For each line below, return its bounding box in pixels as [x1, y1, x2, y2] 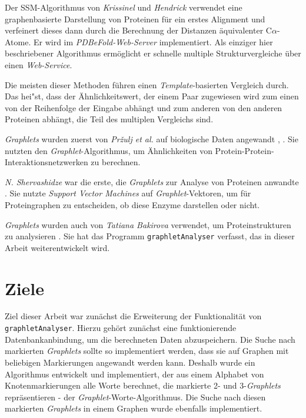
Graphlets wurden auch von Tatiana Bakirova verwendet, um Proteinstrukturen [5, 218, 291, 230]
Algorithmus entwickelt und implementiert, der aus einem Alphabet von [5, 367, 264, 380]
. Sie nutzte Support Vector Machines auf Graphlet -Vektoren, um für [5, 187, 251, 199]
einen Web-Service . [5, 58, 72, 71]
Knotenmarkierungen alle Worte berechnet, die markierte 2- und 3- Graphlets [5, 379, 281, 392]
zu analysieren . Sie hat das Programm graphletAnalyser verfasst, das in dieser [5, 230, 295, 242]
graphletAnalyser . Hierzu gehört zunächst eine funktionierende [5, 322, 237, 334]
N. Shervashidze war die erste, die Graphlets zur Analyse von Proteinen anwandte [5, 175, 299, 188]
